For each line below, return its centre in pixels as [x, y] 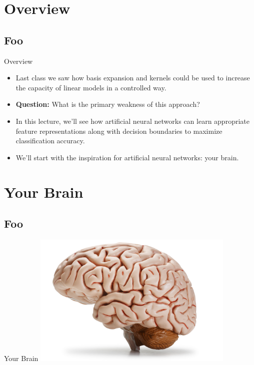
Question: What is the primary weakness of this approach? [108, 104]
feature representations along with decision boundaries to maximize [119, 131]
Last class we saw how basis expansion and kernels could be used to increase [133, 78]
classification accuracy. [50, 141]
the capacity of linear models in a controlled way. [91, 87]
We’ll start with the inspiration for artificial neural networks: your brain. [127, 157]
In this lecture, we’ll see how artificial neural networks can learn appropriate [132, 121]
